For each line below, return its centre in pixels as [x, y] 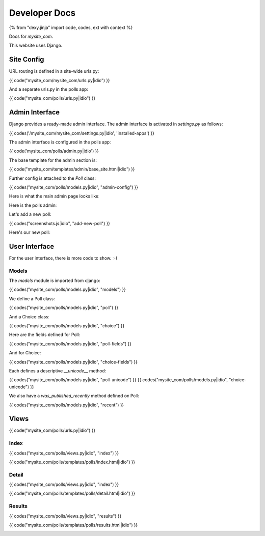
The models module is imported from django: [55, 281]
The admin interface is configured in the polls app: [60, 142]
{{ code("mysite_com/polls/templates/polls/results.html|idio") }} [73, 525]
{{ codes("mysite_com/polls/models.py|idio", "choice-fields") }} [73, 362]
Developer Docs [42, 13]
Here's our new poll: [29, 232]
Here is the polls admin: [33, 205]
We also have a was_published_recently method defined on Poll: [74, 396]
